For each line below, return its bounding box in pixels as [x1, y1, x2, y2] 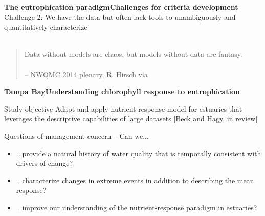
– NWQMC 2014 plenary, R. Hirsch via [24, 69, 148, 79]
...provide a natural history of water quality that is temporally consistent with [16, 147, 261, 158]
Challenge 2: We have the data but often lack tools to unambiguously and [4, 11, 236, 22]
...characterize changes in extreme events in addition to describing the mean [16, 175, 254, 185]
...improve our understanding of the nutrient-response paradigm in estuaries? [16, 202, 257, 212]
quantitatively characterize [4, 21, 87, 32]
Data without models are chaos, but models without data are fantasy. [24, 49, 242, 59]
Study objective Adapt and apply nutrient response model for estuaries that [4, 103, 242, 114]
